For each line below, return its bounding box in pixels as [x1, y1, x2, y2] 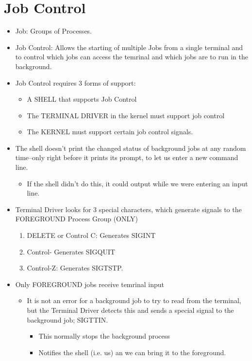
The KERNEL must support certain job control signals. [27, 126, 193, 137]
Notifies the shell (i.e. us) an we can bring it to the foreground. [38, 347, 226, 357]
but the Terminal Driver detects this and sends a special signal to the [27, 305, 234, 315]
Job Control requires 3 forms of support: [15, 77, 136, 88]
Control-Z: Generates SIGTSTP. [27, 263, 123, 273]
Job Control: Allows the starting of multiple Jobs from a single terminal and [15, 42, 243, 52]
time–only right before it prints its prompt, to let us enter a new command [15, 152, 238, 162]
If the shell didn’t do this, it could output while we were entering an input [27, 178, 248, 188]
